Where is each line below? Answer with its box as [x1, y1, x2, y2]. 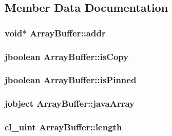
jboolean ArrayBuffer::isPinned [5, 73, 137, 86]
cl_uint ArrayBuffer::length [5, 121, 122, 133]
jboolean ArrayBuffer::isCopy [5, 50, 129, 63]
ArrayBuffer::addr [29, 26, 106, 39]
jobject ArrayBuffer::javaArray [5, 97, 135, 110]
